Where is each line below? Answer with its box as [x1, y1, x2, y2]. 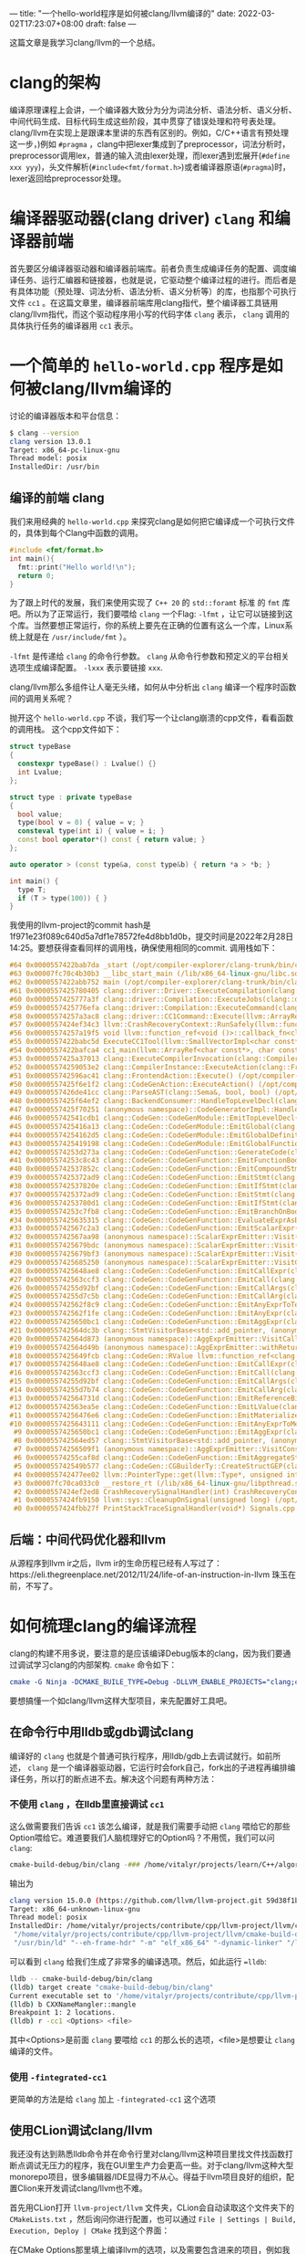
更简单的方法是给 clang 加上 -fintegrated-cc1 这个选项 [9, 2093, 217, 2104]
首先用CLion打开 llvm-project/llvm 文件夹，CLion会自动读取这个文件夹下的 [9, 2202, 294, 2213]
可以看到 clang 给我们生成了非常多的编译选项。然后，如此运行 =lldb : [9, 1955, 267, 1966]
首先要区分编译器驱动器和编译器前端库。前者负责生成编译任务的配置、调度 [9, 263, 289, 274]
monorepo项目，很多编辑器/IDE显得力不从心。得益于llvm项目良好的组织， [9, 2172, 287, 2183]
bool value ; [17, 809, 64, 819]
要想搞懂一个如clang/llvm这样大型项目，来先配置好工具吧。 [9, 1695, 232, 1706]
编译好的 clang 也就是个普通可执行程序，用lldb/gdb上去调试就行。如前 [9, 1750, 273, 1761]
